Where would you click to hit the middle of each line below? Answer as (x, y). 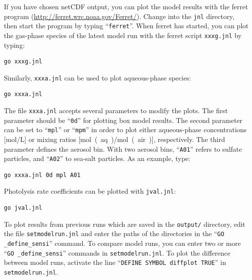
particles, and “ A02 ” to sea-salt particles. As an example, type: (97, 158)
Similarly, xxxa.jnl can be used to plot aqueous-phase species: (98, 77)
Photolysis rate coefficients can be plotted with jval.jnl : (90, 191)
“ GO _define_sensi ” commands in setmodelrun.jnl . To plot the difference (117, 252)
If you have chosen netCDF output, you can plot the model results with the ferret (126, 6)
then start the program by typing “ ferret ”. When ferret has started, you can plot (126, 26)
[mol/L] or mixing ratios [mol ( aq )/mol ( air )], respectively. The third (115, 139)
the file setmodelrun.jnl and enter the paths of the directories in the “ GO (114, 233)
